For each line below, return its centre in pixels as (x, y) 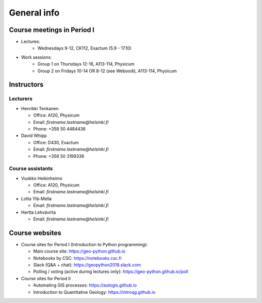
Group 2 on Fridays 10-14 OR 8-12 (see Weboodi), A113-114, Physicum (107, 71)
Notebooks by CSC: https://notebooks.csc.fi (77, 258)
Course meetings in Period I (52, 30)
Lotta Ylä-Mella (36, 199)
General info (34, 13)
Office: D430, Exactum (56, 142)
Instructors (26, 85)
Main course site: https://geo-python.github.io (79, 251)
